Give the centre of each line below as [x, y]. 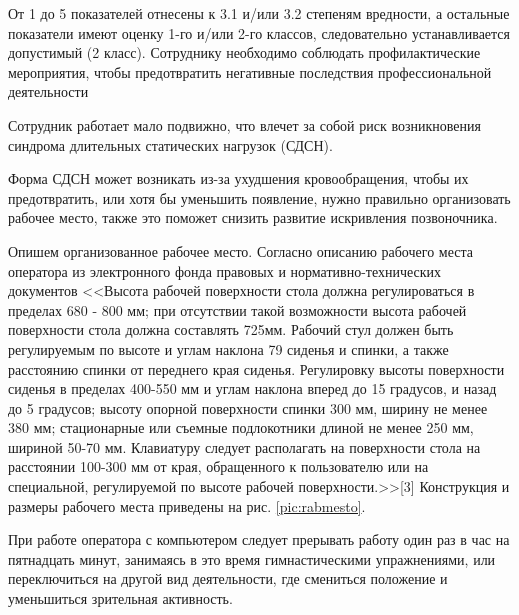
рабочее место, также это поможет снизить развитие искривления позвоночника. [253, 217]
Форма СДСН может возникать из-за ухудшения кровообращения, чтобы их [238, 178]
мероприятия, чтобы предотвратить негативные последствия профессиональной [250, 71]
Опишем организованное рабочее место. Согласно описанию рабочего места [240, 250]
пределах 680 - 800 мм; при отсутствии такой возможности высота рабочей [237, 309]
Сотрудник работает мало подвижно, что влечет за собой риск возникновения [244, 124]
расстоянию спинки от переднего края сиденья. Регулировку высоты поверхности [256, 368]
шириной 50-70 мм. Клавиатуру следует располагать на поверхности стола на [244, 446]
